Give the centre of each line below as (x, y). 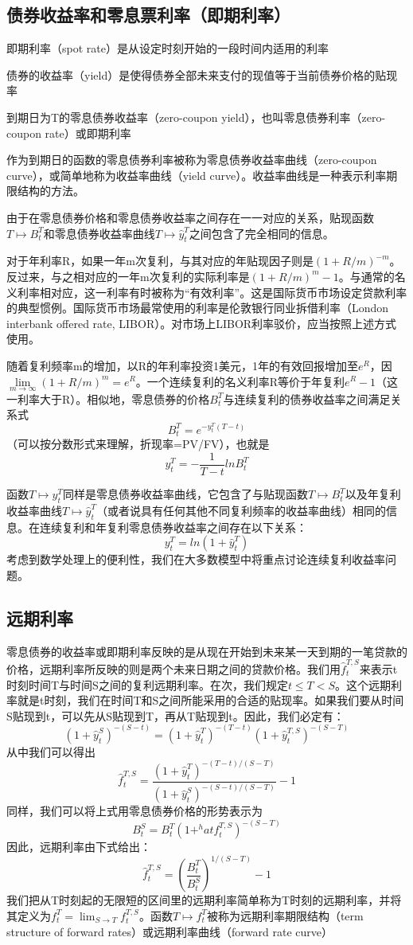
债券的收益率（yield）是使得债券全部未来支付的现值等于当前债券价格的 (191, 74)
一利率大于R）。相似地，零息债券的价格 (108, 398)
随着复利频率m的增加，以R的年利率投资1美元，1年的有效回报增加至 (182, 365)
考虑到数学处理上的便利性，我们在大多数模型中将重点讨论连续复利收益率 (196, 559)
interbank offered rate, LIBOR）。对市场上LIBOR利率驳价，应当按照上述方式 (202, 323)
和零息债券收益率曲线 (99, 233)
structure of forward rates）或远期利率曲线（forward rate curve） (170, 931)
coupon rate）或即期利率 (69, 133)
